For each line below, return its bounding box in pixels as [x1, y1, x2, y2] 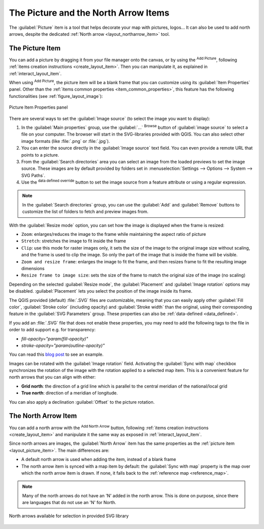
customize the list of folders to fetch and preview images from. [22, 208, 149, 215]
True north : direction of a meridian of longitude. [21, 390, 118, 396]
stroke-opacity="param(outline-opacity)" [21, 343, 105, 348]
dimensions [21, 266, 45, 271]
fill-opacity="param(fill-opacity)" [21, 336, 88, 342]
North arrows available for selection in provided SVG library [9, 513, 129, 519]
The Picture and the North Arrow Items [9, 7, 170, 18]
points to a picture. [21, 152, 60, 158]
